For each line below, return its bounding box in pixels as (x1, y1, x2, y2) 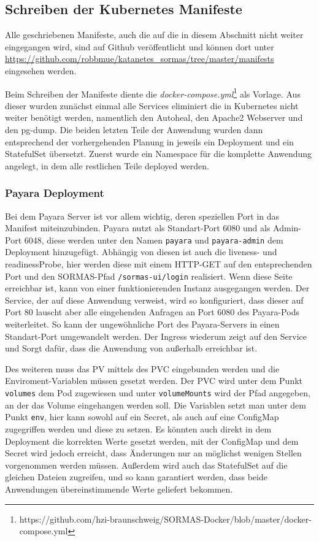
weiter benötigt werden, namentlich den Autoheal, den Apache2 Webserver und (5, 111, 303, 124)
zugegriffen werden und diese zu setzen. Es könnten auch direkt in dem (5, 422, 272, 435)
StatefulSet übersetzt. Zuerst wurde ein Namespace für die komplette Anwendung (5, 147, 312, 160)
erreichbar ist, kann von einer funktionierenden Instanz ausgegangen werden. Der (5, 282, 310, 294)
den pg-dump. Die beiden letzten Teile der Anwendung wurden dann (5, 123, 263, 136)
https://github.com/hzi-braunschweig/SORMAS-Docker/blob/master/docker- (19, 512, 312, 525)
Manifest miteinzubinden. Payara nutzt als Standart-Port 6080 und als (5, 221, 271, 234)
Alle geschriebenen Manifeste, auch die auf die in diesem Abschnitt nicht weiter (5, 28, 304, 41)
